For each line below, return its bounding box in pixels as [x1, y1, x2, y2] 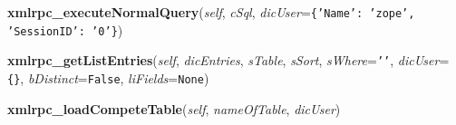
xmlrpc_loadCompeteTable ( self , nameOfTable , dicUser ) [7, 99, 341, 118]
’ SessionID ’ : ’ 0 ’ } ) [7, 20, 123, 39]
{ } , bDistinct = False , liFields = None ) [7, 68, 209, 87]
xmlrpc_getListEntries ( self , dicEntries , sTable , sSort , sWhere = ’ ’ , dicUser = [7, 51, 450, 70]
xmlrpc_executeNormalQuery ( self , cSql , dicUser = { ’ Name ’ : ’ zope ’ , [7, 3, 415, 21]
